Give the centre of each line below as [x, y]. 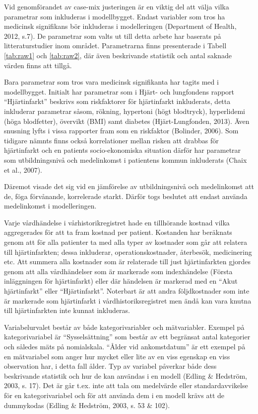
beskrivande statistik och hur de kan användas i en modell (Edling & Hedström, [126, 375]
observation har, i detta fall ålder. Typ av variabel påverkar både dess [110, 366]
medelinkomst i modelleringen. [50, 206]
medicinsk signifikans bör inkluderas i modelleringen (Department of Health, [120, 26]
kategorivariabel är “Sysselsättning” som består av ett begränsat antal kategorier [127, 337]
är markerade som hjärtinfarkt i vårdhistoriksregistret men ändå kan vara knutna [128, 300]
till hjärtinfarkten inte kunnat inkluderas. [67, 310]
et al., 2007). [23, 169]
